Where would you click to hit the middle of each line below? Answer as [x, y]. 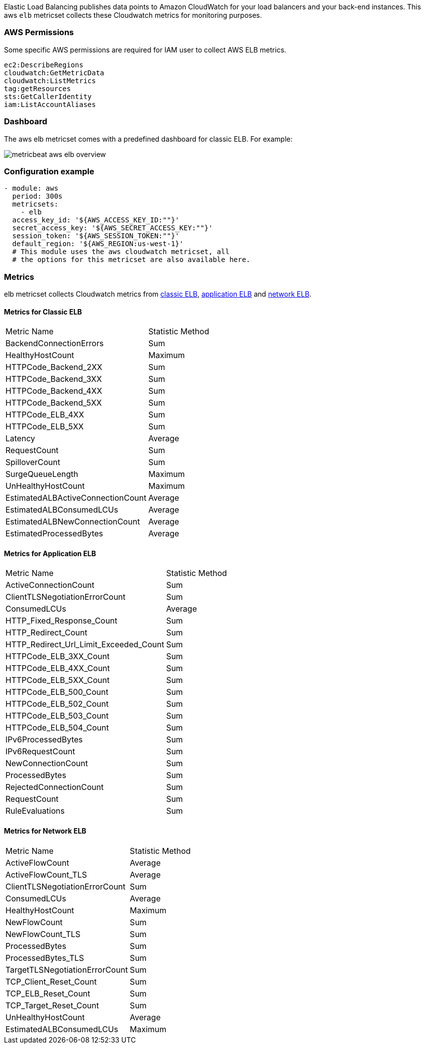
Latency [20, 439]
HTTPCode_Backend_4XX [54, 391]
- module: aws [31, 188]
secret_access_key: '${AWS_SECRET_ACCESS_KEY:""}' [112, 228]
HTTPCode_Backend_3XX [54, 379]
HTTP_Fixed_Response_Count [61, 621]
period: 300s [37, 196]
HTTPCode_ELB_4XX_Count [58, 668]
